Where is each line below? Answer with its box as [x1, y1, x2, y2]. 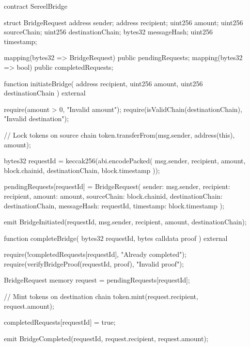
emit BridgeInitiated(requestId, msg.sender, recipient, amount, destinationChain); [4, 217, 247, 227]
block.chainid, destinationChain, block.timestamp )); [4, 165, 160, 175]
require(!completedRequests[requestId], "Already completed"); [4, 249, 187, 259]
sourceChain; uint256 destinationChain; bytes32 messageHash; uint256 [4, 27, 213, 37]
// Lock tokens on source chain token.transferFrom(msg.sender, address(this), [4, 129, 235, 140]
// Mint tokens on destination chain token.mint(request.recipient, [4, 291, 198, 301]
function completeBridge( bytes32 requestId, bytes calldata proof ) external [4, 233, 228, 243]
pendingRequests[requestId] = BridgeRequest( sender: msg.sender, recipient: [4, 181, 230, 191]
